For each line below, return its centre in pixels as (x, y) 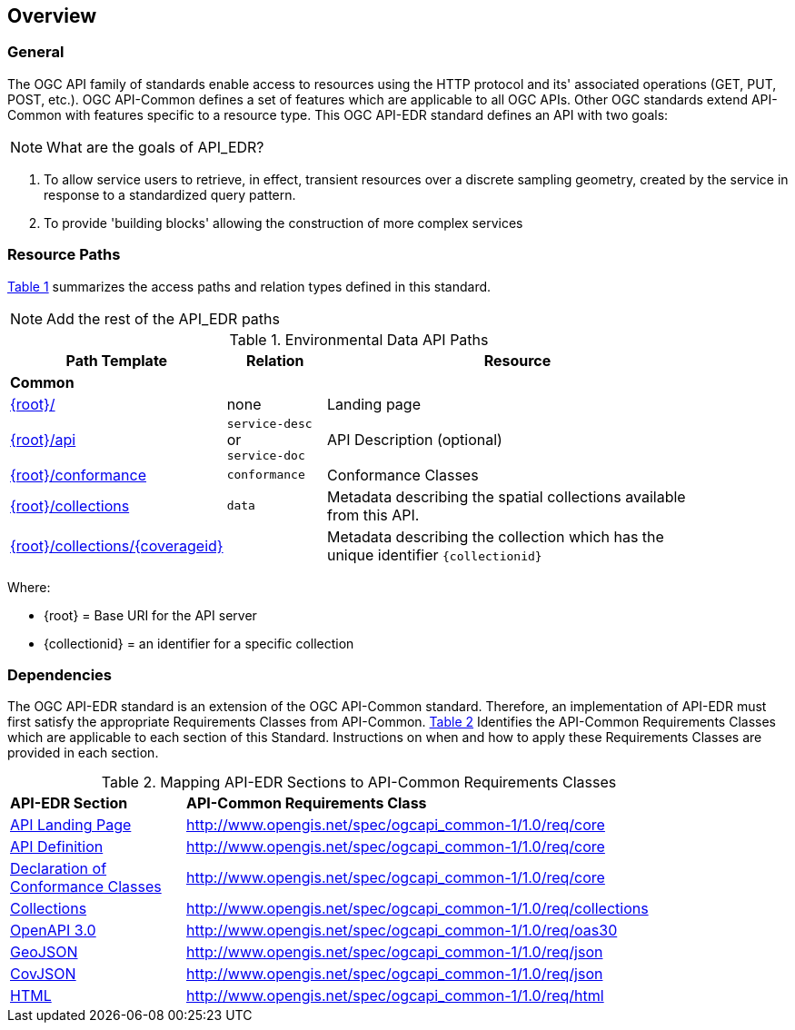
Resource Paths (64, 255)
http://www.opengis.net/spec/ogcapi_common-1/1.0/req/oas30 (402, 931)
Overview (52, 16)
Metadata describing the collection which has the (495, 536)
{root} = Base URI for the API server (150, 615)
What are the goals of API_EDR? (155, 147)
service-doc (266, 455)
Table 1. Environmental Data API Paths (359, 339)
